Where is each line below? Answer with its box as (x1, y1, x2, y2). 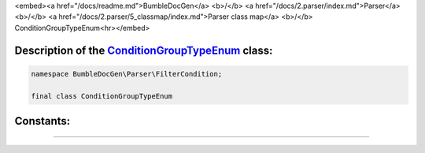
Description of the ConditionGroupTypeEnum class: (14, 43, 273, 57)
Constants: (14, 114, 71, 128)
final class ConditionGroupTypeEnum (31, 91, 173, 100)
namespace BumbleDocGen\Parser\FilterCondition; (31, 69, 223, 78)
